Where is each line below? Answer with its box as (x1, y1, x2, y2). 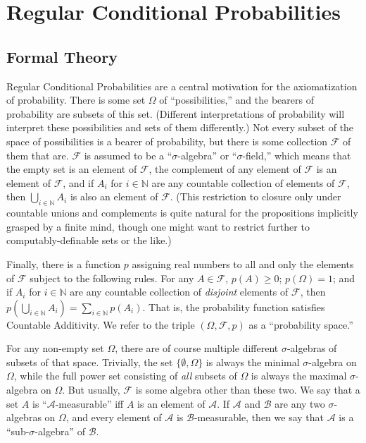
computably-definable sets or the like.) (6, 233, 172, 248)
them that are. (6, 147, 69, 162)
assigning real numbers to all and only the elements (132, 256, 354, 271)
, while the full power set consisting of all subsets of (13, 368, 237, 383)
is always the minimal (206, 354, 300, 369)
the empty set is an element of (6, 162, 137, 176)
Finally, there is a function (6, 256, 121, 271)
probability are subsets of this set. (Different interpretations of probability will (6, 106, 345, 121)
